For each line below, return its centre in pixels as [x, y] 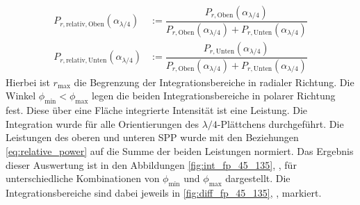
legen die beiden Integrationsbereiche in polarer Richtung [214, 96]
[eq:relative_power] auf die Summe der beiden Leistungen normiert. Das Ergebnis [180, 150]
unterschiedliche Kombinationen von [83, 178]
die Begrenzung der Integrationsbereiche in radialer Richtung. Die [214, 82]
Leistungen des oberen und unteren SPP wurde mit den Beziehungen [152, 137]
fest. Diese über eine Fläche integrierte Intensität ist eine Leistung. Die [157, 110]
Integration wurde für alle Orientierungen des [102, 123]
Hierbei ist [28, 82]
